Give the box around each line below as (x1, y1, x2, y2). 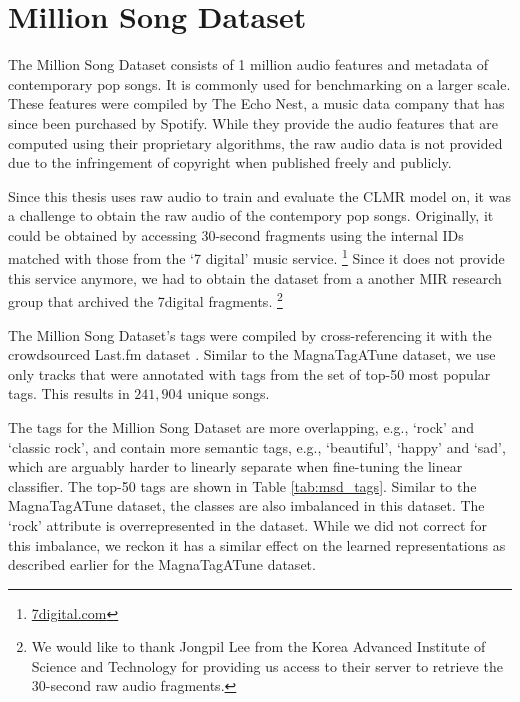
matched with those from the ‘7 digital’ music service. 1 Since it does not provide (8, 245, 505, 269)
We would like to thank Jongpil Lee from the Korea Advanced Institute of (31, 636, 486, 657)
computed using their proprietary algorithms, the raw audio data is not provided (8, 132, 503, 153)
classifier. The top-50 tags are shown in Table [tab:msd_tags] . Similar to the (8, 475, 477, 496)
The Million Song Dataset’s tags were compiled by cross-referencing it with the (8, 324, 492, 345)
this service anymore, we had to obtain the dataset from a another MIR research (8, 267, 502, 288)
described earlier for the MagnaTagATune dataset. (8, 554, 316, 575)
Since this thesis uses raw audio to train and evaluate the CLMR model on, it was (8, 185, 511, 206)
